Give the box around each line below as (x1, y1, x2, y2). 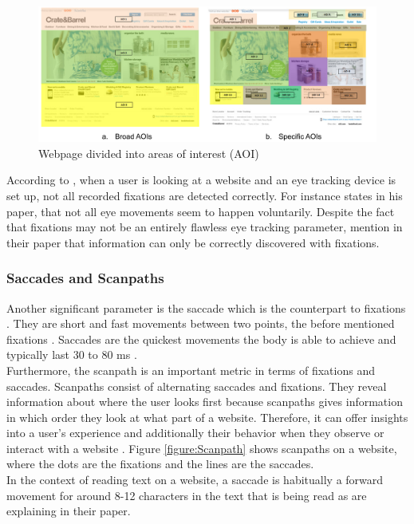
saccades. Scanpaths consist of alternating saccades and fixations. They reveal (6, 377, 387, 394)
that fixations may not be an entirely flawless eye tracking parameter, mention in (6, 219, 403, 235)
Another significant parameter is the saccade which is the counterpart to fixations (6, 299, 406, 316)
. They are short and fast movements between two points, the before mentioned (6, 315, 395, 332)
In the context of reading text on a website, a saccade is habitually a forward (6, 471, 384, 488)
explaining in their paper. (6, 502, 131, 519)
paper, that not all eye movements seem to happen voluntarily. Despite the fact (6, 203, 395, 219)
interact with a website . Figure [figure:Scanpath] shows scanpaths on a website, (6, 439, 397, 456)
